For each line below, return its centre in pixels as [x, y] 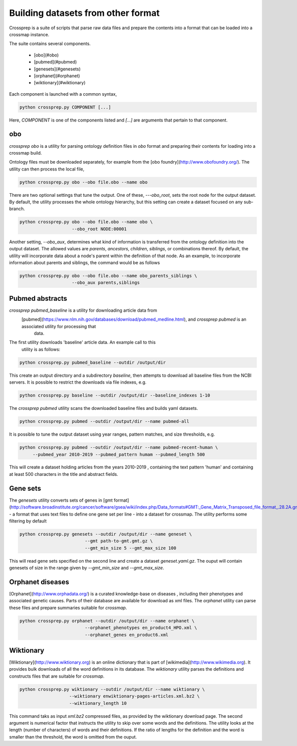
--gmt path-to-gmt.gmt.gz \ [119, 541]
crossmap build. [25, 153]
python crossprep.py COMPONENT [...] [65, 107]
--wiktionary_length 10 [98, 703]
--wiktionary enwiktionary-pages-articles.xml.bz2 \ [134, 696]
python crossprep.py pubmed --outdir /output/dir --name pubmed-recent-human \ [119, 448]
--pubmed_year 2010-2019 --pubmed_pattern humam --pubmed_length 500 [119, 454]
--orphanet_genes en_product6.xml [127, 635]
